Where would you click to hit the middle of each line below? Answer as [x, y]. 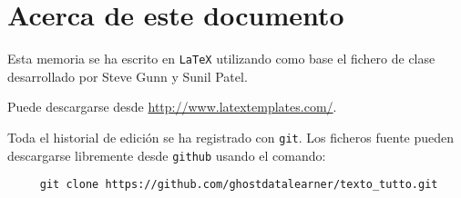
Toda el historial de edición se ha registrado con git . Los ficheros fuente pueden [231, 137]
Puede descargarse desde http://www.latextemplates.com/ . [172, 107]
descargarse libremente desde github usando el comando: [167, 155]
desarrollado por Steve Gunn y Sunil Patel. [128, 76]
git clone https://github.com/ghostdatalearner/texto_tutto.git [239, 185]
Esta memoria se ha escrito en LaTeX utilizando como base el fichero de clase [221, 59]
